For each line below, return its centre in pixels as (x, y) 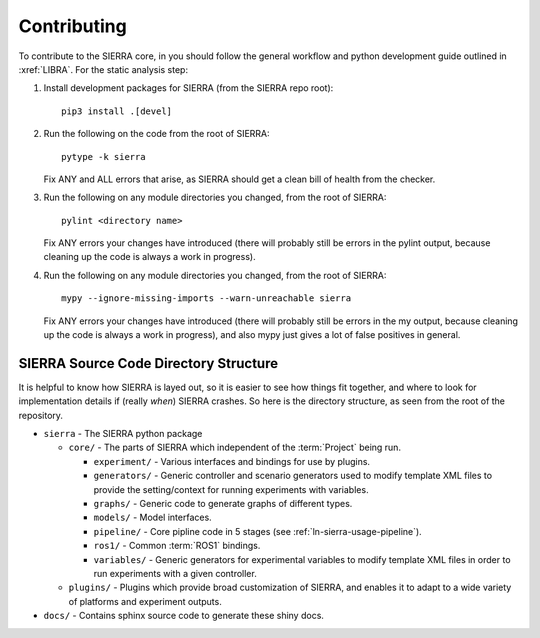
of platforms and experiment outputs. (145, 601)
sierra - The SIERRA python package (123, 434)
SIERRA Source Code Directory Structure (148, 363)
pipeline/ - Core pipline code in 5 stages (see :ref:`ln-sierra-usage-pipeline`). (257, 531)
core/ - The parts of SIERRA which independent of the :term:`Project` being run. (235, 447)
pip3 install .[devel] (117, 111)
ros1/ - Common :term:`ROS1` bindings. (177, 546)
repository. (41, 415)
